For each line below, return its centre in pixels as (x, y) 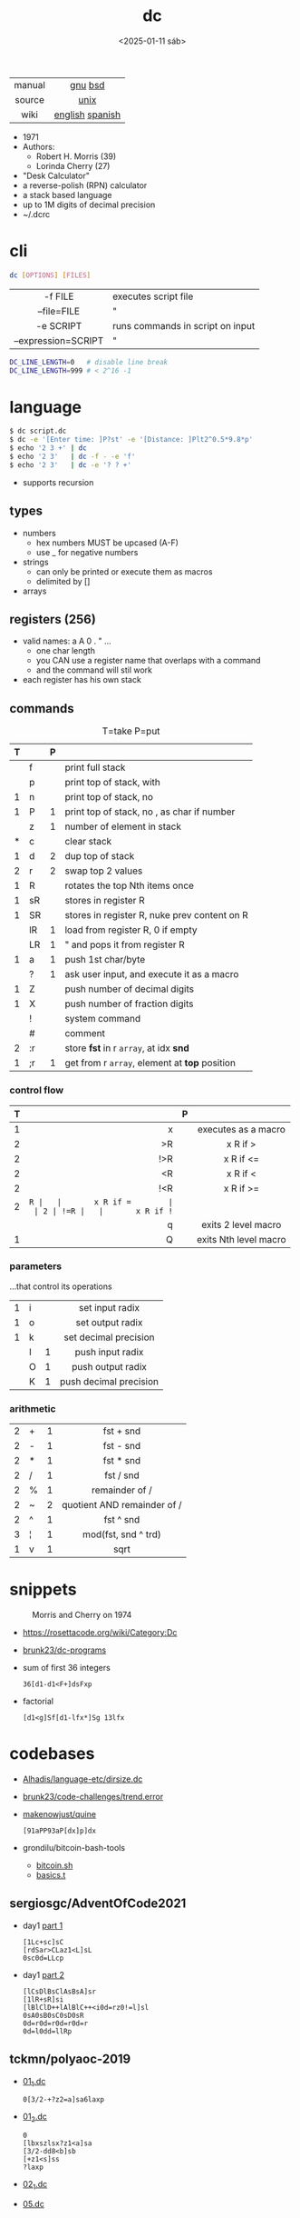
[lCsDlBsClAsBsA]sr (59, 1992)
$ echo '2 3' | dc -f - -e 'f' (73, 457)
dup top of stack (100, 856)
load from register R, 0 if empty (131, 930)
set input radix (109, 1307)
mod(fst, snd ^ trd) (122, 1534)
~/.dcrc (36, 214)
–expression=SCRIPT (59, 340)
